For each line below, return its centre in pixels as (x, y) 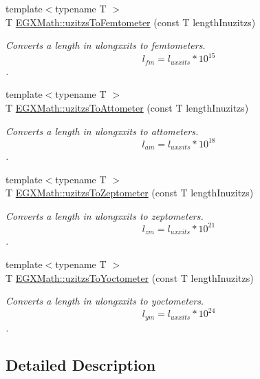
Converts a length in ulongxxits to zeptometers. (105, 215)
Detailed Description (81, 364)
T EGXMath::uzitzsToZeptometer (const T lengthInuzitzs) (130, 193)
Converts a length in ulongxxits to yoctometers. (105, 301)
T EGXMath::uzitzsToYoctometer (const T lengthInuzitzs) (130, 277)
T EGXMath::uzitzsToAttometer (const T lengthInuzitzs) (127, 107)
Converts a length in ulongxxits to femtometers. (106, 45)
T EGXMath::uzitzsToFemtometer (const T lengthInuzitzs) (131, 22)
